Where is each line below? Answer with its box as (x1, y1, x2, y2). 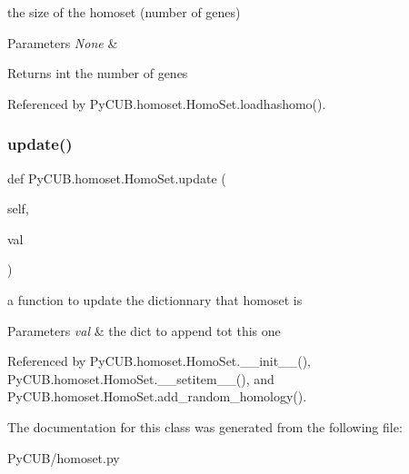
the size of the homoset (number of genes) (7, 3, 241, 21)
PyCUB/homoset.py (7, 448, 120, 467)
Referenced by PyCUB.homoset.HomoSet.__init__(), (7, 351, 311, 370)
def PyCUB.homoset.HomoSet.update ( (7, 168, 226, 187)
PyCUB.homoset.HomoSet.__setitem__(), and (7, 369, 274, 388)
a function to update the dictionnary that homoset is (7, 290, 303, 309)
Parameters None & (7, 33, 118, 52)
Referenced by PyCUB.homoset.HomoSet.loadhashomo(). (7, 94, 326, 113)
